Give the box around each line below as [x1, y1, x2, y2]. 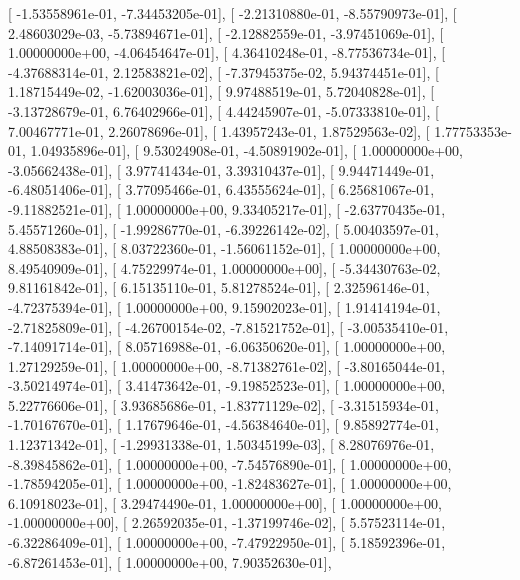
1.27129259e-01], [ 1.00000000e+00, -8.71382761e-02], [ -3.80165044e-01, [8, 355, 446, 376]
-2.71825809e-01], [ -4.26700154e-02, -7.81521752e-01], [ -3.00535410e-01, [8, 316, 449, 337]
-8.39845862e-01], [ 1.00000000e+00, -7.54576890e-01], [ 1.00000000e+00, [8, 453, 452, 474]
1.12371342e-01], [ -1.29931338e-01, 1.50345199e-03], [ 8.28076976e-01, [8, 434, 435, 455]
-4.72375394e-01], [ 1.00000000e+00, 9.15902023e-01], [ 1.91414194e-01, [8, 296, 441, 317]
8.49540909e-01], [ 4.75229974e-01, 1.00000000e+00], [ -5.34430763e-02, [8, 257, 441, 278]
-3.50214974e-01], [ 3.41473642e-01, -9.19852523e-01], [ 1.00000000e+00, [8, 375, 446, 396]
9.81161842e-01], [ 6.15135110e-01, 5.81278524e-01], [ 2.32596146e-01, [8, 277, 430, 298]
